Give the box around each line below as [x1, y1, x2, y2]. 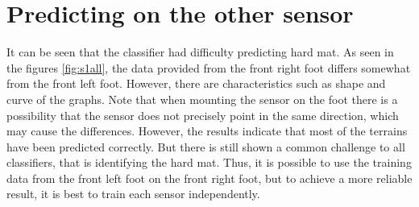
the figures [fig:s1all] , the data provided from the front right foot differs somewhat [6, 59, 411, 76]
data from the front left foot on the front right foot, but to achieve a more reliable [6, 169, 413, 186]
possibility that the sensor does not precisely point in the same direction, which [6, 106, 399, 123]
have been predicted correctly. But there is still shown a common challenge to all [6, 138, 405, 155]
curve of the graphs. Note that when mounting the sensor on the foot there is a [6, 90, 398, 107]
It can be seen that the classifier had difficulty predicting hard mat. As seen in [6, 43, 394, 60]
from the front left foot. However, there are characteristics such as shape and [6, 75, 386, 92]
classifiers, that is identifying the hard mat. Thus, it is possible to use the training [6, 154, 412, 171]
